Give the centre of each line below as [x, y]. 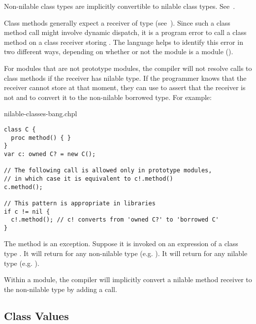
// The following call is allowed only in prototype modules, [108, 171]
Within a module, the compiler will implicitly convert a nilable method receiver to [128, 279]
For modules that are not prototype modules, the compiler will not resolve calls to [128, 68]
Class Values [36, 315]
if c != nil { [27, 211]
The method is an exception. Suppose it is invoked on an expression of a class [121, 243]
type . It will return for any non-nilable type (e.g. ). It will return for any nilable [126, 253]
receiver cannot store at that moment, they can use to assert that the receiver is [125, 87]
